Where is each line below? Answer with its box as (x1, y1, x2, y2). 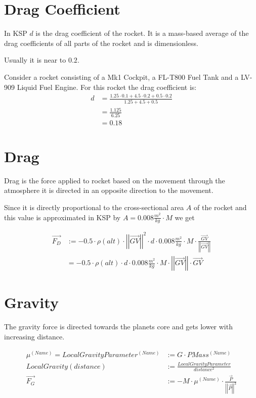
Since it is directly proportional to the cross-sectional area (4, 202, 184, 212)
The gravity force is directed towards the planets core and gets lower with (4, 321, 233, 332)
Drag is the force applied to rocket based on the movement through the (4, 175, 225, 185)
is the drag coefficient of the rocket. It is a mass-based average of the (35, 28, 249, 38)
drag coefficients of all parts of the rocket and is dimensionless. (4, 37, 198, 48)
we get (175, 212, 195, 222)
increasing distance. (4, 331, 65, 341)
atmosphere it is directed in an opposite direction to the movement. (4, 185, 214, 195)
